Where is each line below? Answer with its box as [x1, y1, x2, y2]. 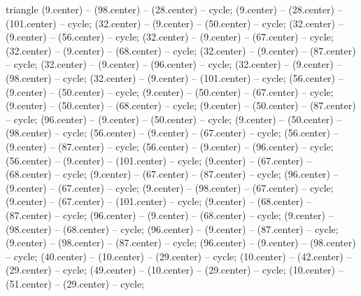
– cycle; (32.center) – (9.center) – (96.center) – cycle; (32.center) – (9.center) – [6, 57, 342, 71]
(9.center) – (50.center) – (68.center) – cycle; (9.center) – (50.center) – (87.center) [6, 98, 356, 113]
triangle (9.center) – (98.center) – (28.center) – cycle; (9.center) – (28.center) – [6, 2, 343, 16]
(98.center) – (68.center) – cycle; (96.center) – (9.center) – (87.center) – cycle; [6, 221, 339, 236]
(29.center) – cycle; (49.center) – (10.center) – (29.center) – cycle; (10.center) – [6, 262, 344, 277]
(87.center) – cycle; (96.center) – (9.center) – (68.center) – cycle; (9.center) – [6, 207, 334, 222]
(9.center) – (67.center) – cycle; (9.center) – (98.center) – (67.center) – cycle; [6, 180, 334, 195]
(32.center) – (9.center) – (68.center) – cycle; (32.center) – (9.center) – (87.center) [6, 43, 356, 57]
